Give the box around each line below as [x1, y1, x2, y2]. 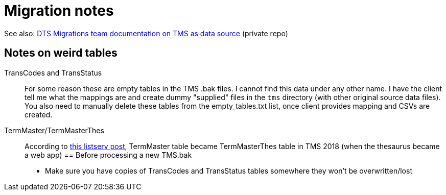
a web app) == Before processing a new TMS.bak [25, 150, 192, 159]
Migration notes [4, 2, 114, 19]
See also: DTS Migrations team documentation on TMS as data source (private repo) [4, 29, 288, 38]
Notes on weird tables [4, 46, 118, 60]
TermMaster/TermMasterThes [4, 126, 104, 135]
